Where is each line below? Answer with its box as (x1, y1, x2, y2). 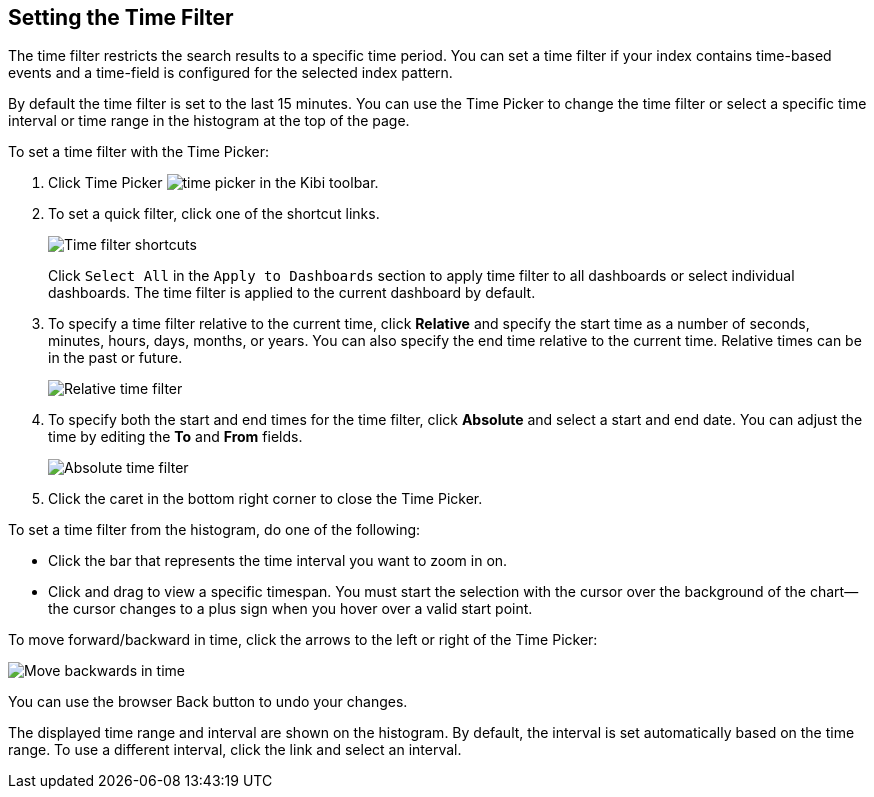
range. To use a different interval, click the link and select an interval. (8, 741, 462, 759)
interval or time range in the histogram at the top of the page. (8, 112, 410, 130)
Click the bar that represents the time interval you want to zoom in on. (48, 552, 508, 570)
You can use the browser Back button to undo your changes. (8, 693, 408, 711)
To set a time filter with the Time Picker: (8, 143, 270, 161)
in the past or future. (48, 349, 183, 367)
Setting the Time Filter (8, 5, 234, 30)
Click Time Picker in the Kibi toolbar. (48, 174, 379, 192)
